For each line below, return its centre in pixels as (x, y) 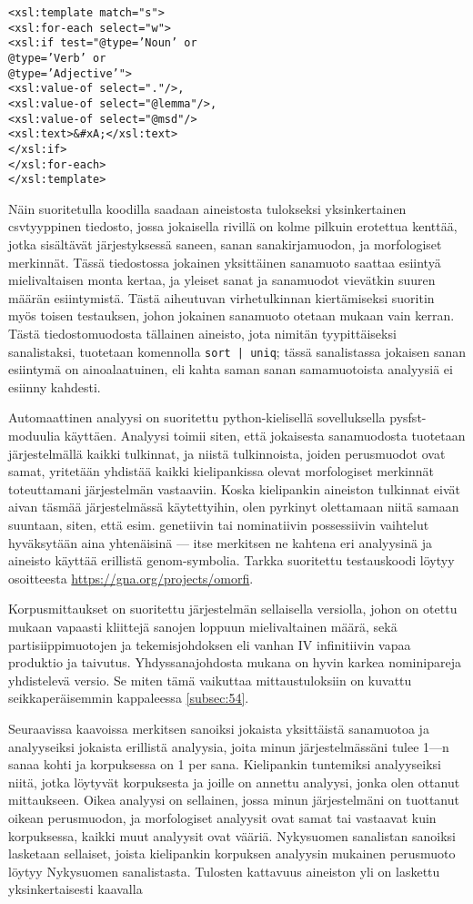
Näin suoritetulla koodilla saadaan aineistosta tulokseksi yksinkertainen (207, 208)
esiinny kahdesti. (55, 386)
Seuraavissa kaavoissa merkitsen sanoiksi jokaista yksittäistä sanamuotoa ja (219, 728)
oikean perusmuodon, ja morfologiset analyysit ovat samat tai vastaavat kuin (222, 817)
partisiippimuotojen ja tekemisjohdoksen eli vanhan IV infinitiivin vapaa (210, 644)
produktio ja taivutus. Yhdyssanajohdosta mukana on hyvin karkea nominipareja (235, 662)
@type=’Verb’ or (57, 58)
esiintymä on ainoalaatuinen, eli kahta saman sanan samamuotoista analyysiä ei (231, 369)
